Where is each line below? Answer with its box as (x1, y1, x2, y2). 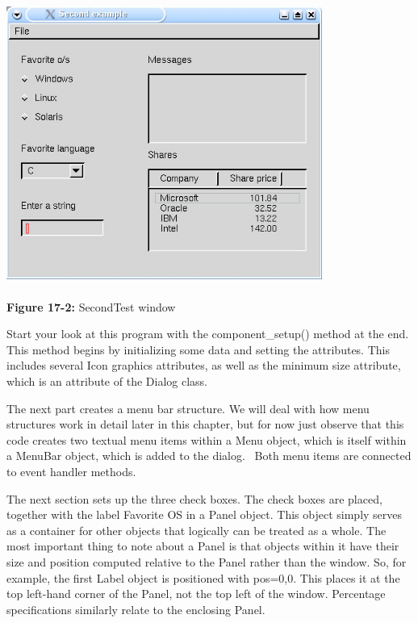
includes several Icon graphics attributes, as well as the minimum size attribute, (6, 357, 401, 374)
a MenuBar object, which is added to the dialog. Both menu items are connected (6, 447, 412, 464)
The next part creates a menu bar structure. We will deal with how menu (6, 399, 370, 416)
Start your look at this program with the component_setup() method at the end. (6, 325, 409, 342)
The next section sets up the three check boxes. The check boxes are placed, (6, 490, 382, 507)
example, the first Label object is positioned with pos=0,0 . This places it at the (6, 569, 400, 586)
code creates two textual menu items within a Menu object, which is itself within (6, 431, 407, 448)
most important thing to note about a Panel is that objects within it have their (6, 537, 399, 554)
